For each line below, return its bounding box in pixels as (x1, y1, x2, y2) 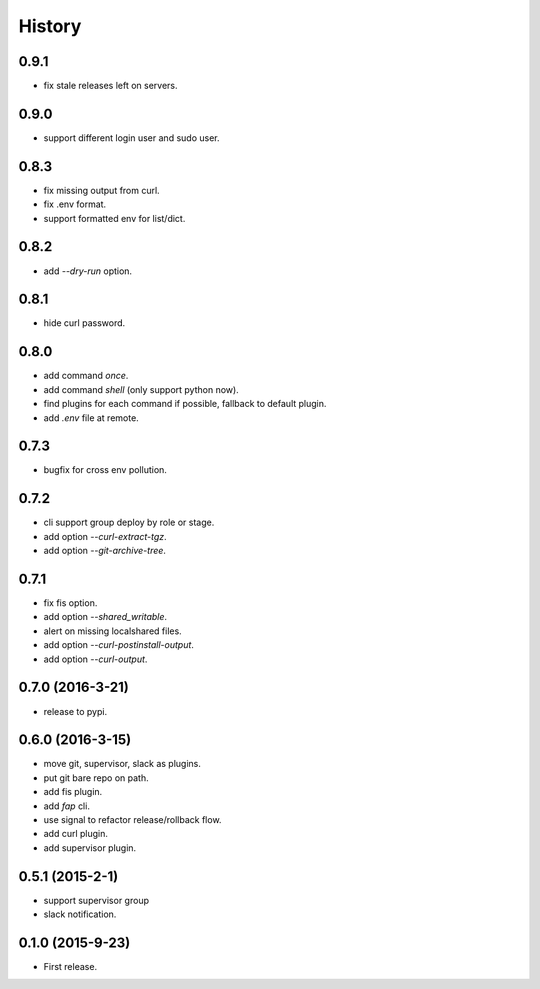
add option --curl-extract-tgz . (43, 530, 167, 542)
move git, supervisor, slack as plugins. (43, 758, 202, 770)
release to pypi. (43, 705, 108, 717)
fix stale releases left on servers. (43, 80, 179, 92)
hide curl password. (43, 317, 126, 329)
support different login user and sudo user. (43, 131, 220, 144)
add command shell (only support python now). (43, 383, 239, 395)
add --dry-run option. (43, 265, 133, 277)
